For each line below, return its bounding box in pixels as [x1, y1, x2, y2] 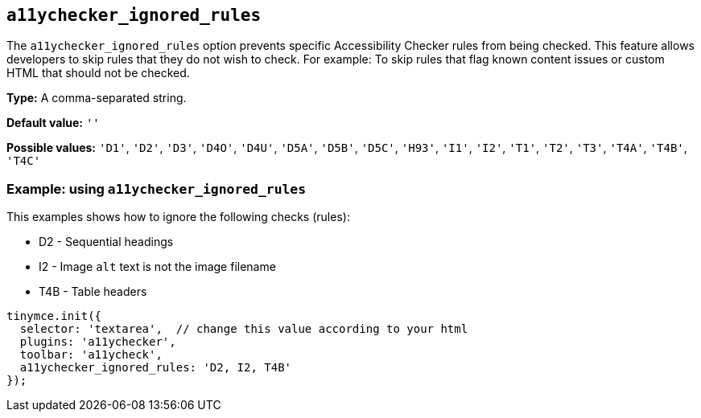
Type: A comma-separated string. [6, 91, 187, 105]
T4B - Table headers [39, 285, 147, 299]
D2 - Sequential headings [39, 235, 174, 249]
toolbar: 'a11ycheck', [19, 348, 163, 362]
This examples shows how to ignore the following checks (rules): [6, 210, 350, 224]
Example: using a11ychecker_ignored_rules [6, 180, 307, 197]
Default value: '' [6, 116, 100, 130]
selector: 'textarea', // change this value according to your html [19, 322, 468, 336]
